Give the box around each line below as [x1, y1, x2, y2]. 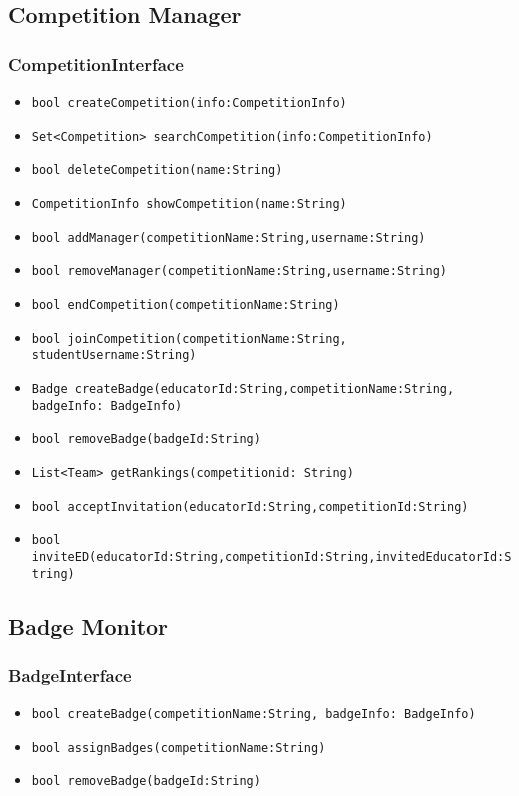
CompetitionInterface [8, 51, 184, 76]
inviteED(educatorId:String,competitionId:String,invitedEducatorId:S [31, 549, 512, 564]
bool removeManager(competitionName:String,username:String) [31, 264, 448, 279]
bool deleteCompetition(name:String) [31, 163, 283, 178]
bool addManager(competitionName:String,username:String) [31, 230, 426, 245]
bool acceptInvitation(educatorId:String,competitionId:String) [31, 499, 469, 514]
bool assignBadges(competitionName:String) [31, 740, 326, 755]
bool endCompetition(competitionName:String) [31, 297, 340, 312]
